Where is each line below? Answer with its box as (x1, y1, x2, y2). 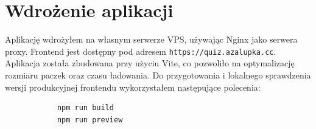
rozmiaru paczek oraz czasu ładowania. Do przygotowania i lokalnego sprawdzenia (5, 68, 311, 81)
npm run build (57, 103, 114, 113)
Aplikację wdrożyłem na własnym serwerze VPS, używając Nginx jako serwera (5, 33, 298, 46)
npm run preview (57, 115, 123, 124)
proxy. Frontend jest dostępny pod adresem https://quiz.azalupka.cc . (5, 44, 276, 57)
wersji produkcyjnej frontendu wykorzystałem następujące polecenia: (5, 80, 261, 93)
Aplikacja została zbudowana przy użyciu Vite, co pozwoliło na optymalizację (5, 57, 295, 69)
